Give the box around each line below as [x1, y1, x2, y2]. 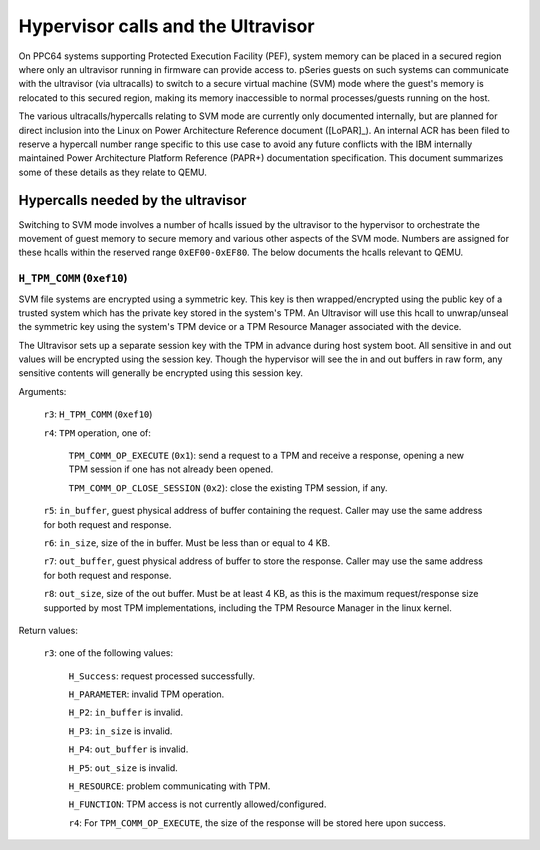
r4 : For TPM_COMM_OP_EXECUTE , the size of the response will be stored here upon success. [68, 816, 447, 829]
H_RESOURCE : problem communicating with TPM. [68, 780, 271, 792]
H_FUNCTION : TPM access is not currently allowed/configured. [68, 798, 327, 810]
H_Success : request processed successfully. [68, 670, 255, 682]
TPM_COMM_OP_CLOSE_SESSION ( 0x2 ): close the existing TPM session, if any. [68, 481, 389, 494]
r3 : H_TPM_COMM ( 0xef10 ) [43, 408, 153, 420]
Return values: [18, 624, 79, 636]
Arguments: [18, 385, 67, 397]
